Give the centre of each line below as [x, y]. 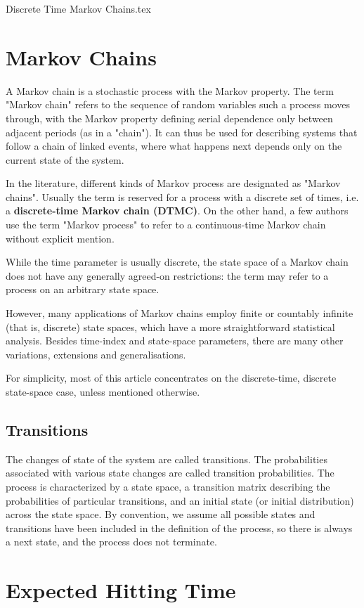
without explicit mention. [60, 238]
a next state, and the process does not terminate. [111, 542]
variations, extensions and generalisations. [96, 354]
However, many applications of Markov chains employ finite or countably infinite [180, 313]
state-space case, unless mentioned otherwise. [103, 392]
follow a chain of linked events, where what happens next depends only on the [174, 146]
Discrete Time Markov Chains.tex [78, 8]
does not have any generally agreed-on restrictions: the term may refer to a [167, 275]
